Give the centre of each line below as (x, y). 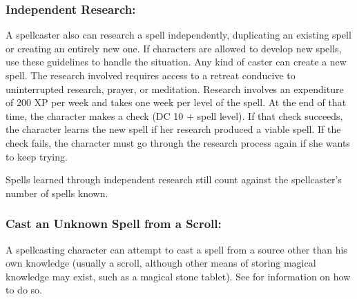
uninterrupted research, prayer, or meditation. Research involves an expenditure (175, 89)
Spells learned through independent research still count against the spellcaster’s (174, 179)
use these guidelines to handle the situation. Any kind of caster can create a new (176, 62)
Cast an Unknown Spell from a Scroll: (114, 224)
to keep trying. (37, 156)
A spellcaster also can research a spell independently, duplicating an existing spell (178, 35)
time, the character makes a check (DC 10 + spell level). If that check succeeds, (174, 115)
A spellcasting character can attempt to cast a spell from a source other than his (176, 249)
